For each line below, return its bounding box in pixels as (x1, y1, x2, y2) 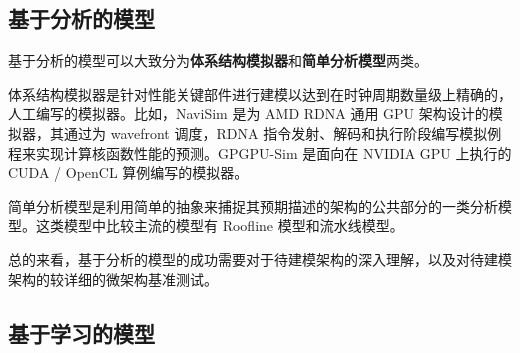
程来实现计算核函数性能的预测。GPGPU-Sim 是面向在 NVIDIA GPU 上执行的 (8, 142, 512, 163)
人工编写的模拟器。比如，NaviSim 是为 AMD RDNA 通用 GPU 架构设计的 (8, 103, 489, 124)
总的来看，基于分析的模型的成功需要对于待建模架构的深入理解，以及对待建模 (8, 248, 512, 269)
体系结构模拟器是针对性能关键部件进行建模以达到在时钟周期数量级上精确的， (8, 83, 512, 104)
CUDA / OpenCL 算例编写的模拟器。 (8, 162, 249, 183)
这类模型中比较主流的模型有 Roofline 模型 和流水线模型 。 (35, 215, 404, 236)
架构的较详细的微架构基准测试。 (8, 268, 218, 289)
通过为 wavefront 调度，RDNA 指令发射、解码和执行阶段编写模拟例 (63, 122, 502, 143)
